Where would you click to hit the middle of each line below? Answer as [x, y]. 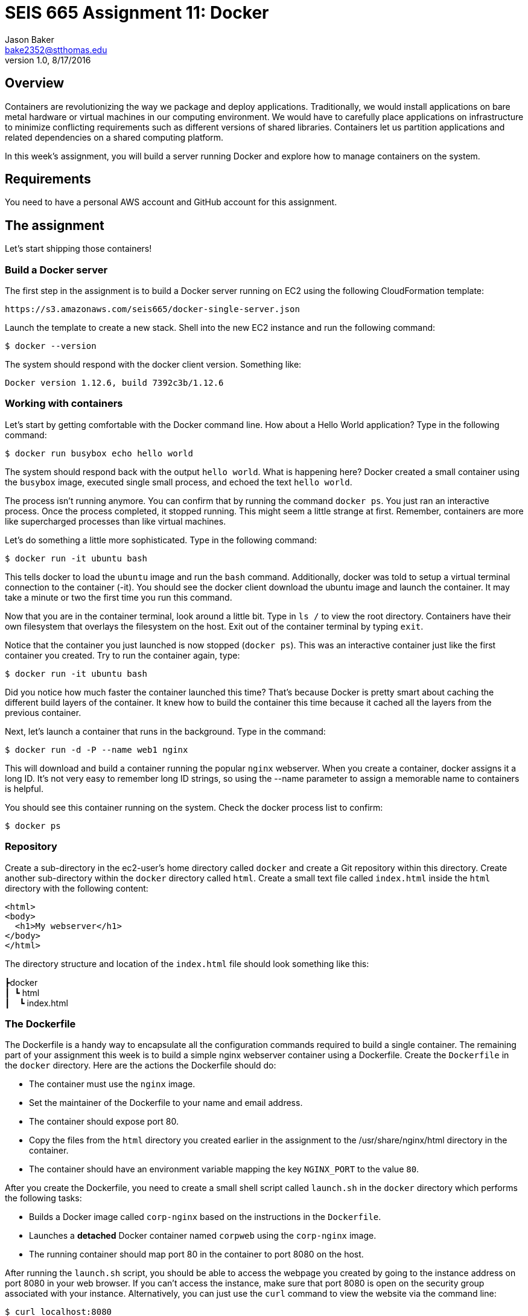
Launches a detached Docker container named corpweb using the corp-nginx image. [203, 1236]
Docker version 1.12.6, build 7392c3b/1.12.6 [114, 383]
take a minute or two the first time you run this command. [119, 597]
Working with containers [64, 404]
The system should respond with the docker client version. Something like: [153, 365]
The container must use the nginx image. [112, 1084]
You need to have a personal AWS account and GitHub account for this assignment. [171, 202]
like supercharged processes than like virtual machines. [116, 521]
